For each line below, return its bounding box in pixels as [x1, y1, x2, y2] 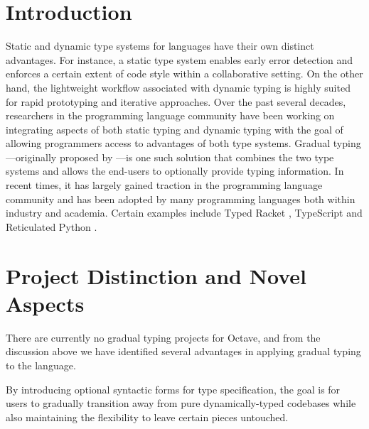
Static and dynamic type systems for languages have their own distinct [6, 38, 314, 53]
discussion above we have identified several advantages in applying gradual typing [6, 344, 361, 359]
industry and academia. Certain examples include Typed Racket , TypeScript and [6, 205, 363, 220]
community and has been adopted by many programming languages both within [6, 191, 355, 206]
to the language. [6, 357, 76, 372]
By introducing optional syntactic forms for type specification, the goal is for [6, 381, 341, 396]
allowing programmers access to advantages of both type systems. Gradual [6, 136, 331, 151]
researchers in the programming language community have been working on [6, 108, 335, 123]
